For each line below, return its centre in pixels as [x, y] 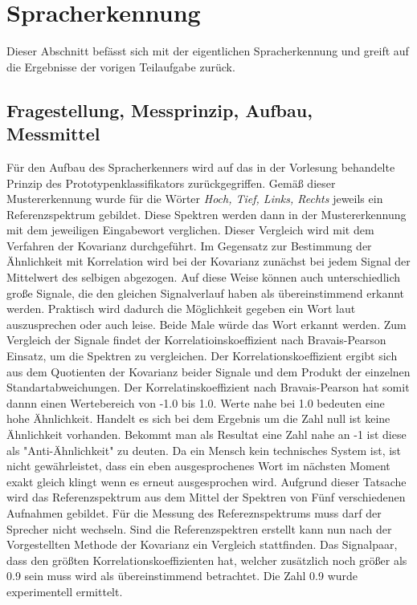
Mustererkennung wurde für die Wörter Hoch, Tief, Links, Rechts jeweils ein [195, 199]
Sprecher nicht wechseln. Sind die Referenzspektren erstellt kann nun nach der [199, 528]
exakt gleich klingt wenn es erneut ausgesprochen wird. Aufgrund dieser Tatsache [206, 481]
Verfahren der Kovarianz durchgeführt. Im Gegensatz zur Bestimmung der [189, 245]
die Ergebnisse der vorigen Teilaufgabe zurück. [121, 66]
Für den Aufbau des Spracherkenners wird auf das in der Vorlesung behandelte [201, 166]
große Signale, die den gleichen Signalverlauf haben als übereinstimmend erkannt [206, 292]
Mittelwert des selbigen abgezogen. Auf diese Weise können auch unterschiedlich [204, 277]
